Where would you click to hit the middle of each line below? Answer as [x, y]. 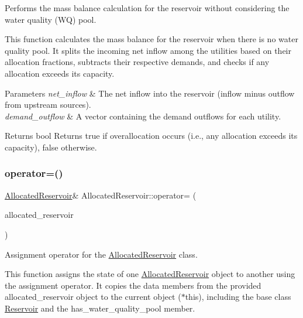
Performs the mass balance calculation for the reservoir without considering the [147, 8]
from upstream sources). [48, 105]
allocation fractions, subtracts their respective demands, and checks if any [137, 62]
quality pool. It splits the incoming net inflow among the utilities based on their [148, 50]
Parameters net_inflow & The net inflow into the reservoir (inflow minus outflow [150, 93]
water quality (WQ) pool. [51, 19]
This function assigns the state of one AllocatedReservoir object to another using [150, 274]
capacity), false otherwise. [51, 147]
